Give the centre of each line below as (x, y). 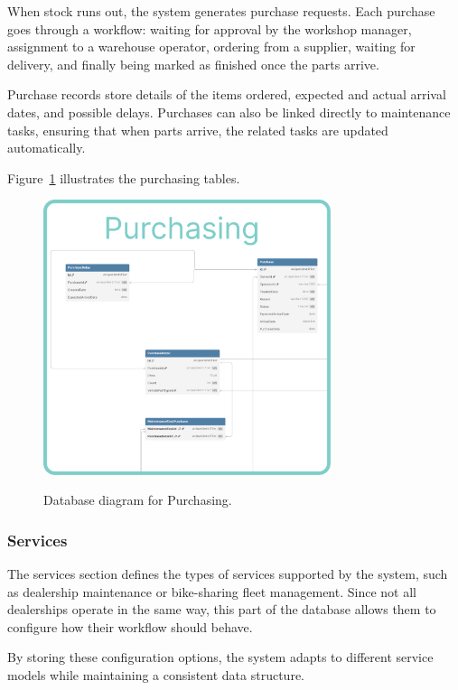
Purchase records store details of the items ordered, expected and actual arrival (227, 94)
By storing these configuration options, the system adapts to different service (220, 657)
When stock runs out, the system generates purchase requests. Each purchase (221, 11)
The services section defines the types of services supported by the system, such (228, 574)
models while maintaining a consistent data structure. (156, 675)
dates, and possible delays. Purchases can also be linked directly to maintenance (229, 112)
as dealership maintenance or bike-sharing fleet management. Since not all (212, 591)
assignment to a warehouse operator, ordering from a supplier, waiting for (211, 47)
